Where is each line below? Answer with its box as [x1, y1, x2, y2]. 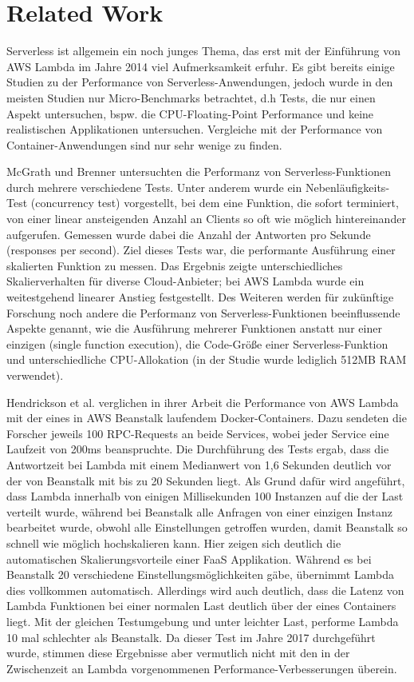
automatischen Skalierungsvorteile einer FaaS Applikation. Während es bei [6, 550, 372, 567]
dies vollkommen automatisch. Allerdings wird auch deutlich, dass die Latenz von [6, 581, 404, 598]
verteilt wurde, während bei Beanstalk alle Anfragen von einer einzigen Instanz [6, 503, 392, 520]
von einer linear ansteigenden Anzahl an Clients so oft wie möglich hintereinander [6, 210, 406, 227]
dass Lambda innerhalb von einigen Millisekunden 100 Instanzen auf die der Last [6, 488, 404, 505]
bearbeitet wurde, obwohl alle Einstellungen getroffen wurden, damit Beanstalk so [6, 519, 408, 536]
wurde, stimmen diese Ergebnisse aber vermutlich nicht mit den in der [6, 644, 350, 661]
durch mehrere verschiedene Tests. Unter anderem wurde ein [6, 178, 302, 195]
